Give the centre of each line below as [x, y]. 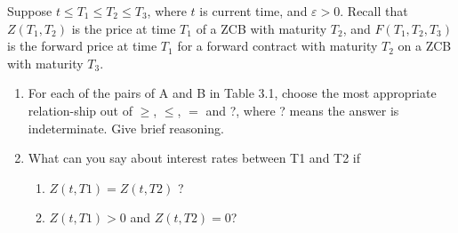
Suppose [30, 11]
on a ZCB [425, 46]
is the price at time [124, 28]
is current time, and [253, 11]
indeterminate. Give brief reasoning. [126, 128]
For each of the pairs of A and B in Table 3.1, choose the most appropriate [232, 93]
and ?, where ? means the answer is [302, 110]
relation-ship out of [80, 110]
